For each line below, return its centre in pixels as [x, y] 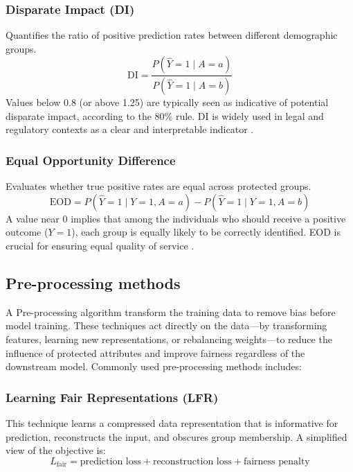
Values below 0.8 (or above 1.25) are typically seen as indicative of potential [167, 102]
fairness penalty [277, 461]
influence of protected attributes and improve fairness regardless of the [155, 352]
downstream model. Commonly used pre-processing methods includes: [154, 366]
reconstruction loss [192, 461]
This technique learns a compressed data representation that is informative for [172, 423]
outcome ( [27, 232]
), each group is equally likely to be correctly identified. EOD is [206, 232]
